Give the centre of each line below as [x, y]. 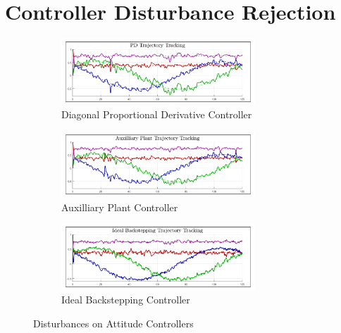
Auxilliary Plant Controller [120, 207]
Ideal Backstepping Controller [126, 300]
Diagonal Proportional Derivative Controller [157, 114]
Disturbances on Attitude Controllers [113, 323]
